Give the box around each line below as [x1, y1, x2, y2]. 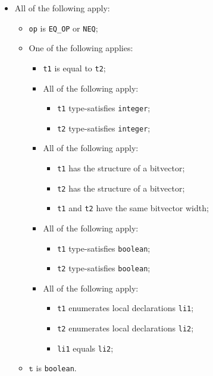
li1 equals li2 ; [57, 341, 114, 354]
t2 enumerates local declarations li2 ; [57, 322, 194, 334]
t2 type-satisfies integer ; [57, 121, 151, 134]
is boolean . [36, 362, 77, 374]
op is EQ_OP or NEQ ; [29, 21, 98, 34]
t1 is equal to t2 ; [43, 61, 106, 74]
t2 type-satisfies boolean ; [57, 262, 151, 274]
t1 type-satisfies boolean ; [57, 242, 151, 254]
